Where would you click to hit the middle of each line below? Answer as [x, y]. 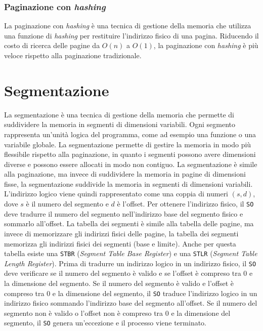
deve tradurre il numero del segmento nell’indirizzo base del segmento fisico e [124, 213]
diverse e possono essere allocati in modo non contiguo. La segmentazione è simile [131, 164]
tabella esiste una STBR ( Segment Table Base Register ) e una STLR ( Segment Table [131, 253]
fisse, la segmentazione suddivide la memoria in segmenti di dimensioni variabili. [128, 183]
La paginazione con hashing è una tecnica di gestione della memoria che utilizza [128, 26]
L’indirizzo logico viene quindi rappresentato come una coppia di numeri [116, 194]
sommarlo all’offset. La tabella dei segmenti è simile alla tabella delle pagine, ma [129, 223]
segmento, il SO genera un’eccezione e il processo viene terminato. [105, 323]
